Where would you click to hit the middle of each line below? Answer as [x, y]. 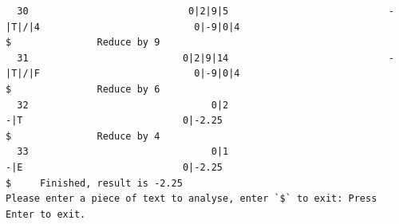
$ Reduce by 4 [83, 136]
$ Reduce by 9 [83, 43]
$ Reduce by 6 [83, 89]
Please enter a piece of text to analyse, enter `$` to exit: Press [192, 199]
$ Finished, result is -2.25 [94, 183]
